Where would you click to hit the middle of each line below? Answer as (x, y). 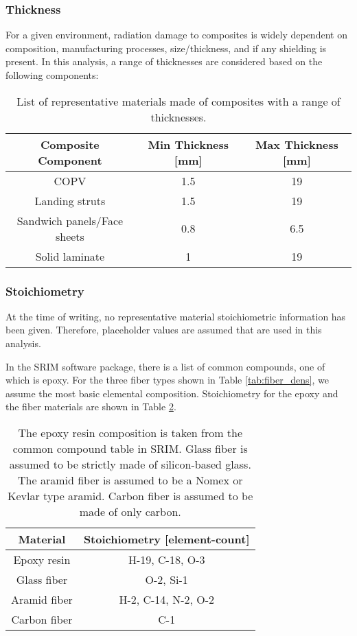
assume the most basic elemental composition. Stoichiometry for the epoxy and (172, 393)
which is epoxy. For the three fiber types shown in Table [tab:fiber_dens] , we (167, 380)
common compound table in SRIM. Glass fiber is (130, 448)
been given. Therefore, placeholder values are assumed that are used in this (164, 330)
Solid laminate (70, 256)
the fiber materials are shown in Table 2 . (91, 407)
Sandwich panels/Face (70, 220)
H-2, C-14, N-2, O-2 (167, 599)
